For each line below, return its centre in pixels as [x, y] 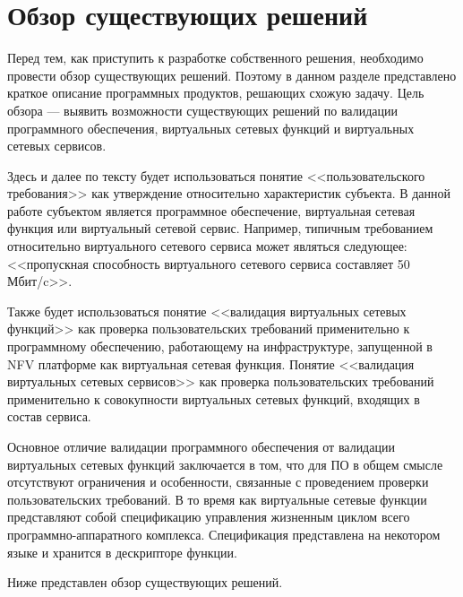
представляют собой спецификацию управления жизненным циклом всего [209, 517]
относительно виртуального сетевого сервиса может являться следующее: [207, 246]
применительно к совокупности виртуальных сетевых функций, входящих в [214, 398]
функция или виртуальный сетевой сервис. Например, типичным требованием [220, 228]
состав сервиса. [49, 416]
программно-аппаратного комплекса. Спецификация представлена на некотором [224, 534]
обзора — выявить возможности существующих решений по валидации [202, 110]
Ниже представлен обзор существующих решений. [145, 582]
